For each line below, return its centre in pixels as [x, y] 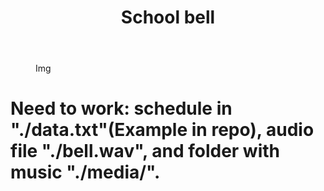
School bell [168, 17]
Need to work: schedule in [121, 108]
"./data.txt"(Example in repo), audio [162, 130]
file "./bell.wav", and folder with [145, 151]
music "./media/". [85, 172]
